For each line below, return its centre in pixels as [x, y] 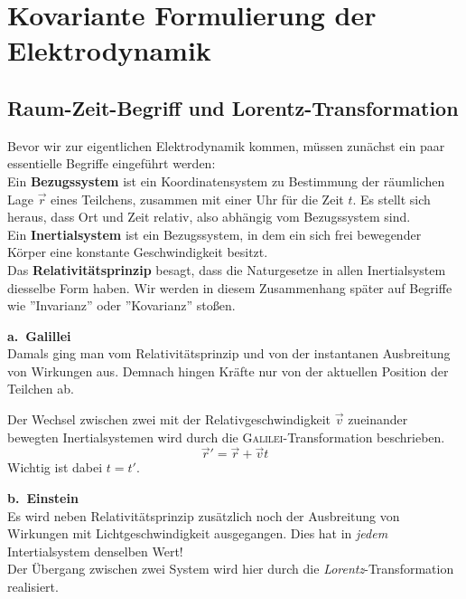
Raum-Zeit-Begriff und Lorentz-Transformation [233, 107]
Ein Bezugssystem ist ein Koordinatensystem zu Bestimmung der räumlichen [226, 181]
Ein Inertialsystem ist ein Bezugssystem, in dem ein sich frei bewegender [214, 234]
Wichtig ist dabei [55, 467]
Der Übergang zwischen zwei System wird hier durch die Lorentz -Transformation [231, 569]
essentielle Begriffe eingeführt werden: [112, 163]
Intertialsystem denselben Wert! [95, 551]
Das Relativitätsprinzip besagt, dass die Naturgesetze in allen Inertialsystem [227, 269]
